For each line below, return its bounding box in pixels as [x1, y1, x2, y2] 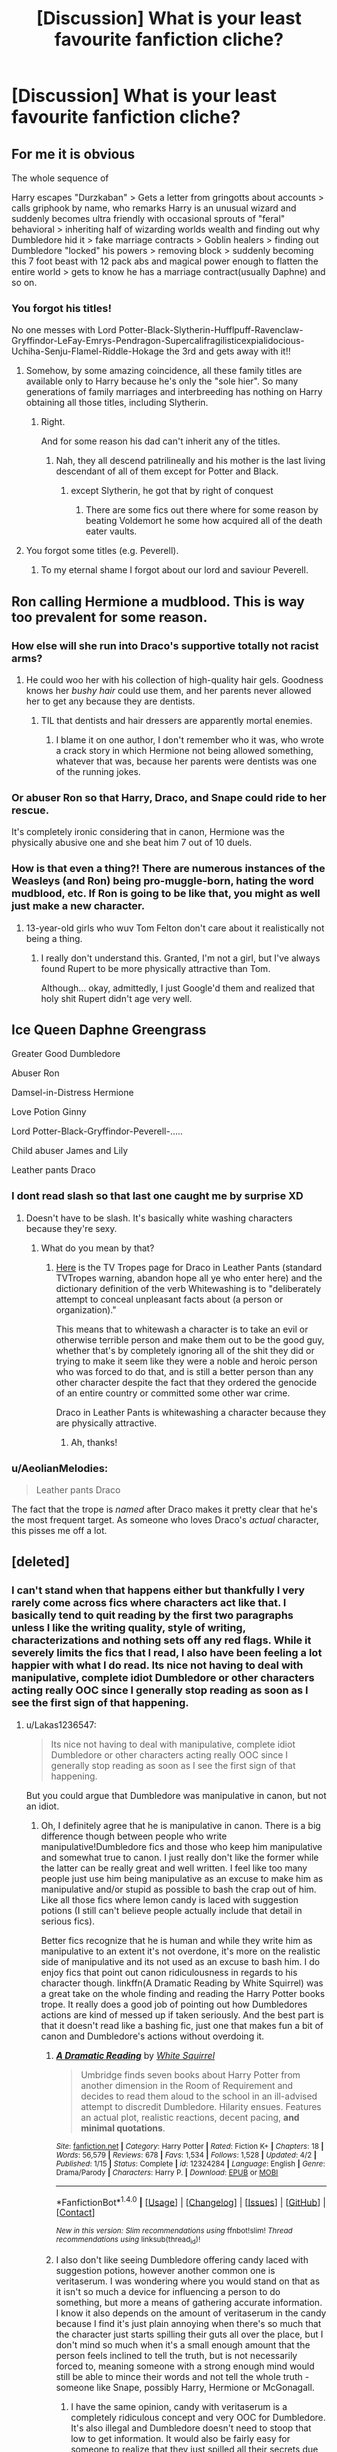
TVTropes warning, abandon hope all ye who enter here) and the [55, 1272, 323, 1284]
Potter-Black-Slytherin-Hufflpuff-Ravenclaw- [118, 324, 304, 336]
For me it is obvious [11, 145, 136, 162]
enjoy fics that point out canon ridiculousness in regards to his [40, 1966, 298, 1978]
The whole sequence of [11, 172, 109, 184]
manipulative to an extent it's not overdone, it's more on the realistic [40, 1945, 321, 1957]
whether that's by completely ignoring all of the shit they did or [55, 1344, 315, 1356]
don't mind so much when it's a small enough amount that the [55, 2338, 311, 2351]
